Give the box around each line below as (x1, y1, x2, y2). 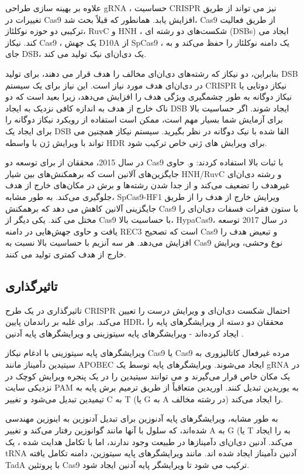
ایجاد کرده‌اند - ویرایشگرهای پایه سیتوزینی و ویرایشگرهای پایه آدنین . (5, 327, 244, 339)
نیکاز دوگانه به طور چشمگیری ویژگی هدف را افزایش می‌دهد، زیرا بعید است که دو (5, 90, 292, 103)
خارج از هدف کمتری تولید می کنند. (5, 247, 126, 260)
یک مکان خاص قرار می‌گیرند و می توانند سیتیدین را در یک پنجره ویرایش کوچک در (5, 369, 291, 382)
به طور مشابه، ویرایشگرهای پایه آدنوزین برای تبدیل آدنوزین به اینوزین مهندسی (5, 412, 278, 425)
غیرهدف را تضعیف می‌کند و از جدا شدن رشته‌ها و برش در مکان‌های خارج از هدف (5, 179, 290, 191)
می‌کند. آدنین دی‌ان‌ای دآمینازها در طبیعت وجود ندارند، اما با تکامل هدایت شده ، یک (5, 435, 293, 447)
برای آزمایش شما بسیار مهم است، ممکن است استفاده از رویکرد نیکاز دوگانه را (5, 113, 283, 125)
